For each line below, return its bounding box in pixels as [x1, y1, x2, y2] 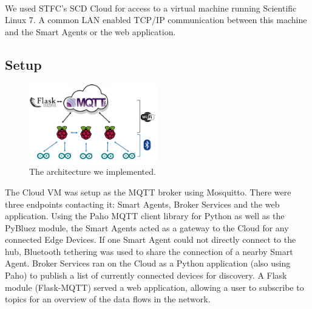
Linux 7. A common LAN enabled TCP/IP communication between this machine [5, 13, 307, 26]
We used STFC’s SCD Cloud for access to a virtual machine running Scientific [5, 1, 297, 14]
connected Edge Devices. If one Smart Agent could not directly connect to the [5, 233, 296, 246]
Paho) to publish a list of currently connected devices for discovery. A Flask [5, 269, 287, 282]
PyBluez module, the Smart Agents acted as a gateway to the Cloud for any [5, 221, 289, 234]
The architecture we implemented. [29, 165, 156, 178]
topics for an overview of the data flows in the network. [5, 293, 211, 305]
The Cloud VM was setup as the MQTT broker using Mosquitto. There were [5, 185, 291, 198]
